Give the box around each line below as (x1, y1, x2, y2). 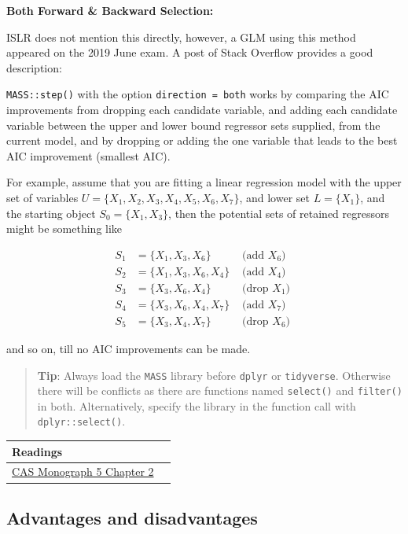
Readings (12, 443, 63, 459)
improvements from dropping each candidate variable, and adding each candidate (6, 101, 398, 118)
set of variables (6, 190, 79, 205)
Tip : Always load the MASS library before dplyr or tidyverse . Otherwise (37, 366, 391, 383)
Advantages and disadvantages (6, 505, 258, 529)
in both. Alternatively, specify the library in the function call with (37, 397, 356, 414)
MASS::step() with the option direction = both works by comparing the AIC (6, 86, 389, 102)
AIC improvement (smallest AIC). (6, 147, 171, 164)
